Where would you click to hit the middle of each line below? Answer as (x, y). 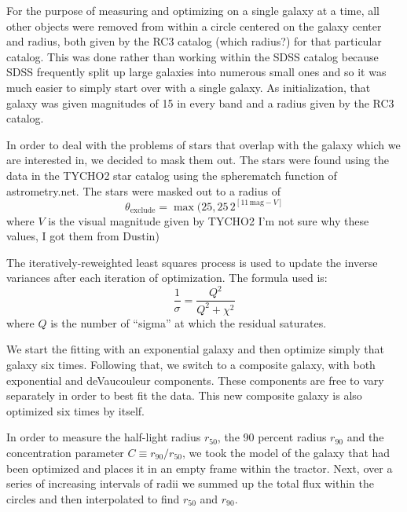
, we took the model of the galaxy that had (286, 452)
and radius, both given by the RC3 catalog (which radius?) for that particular (194, 41)
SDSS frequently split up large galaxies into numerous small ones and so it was (196, 72)
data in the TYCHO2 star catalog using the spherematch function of (172, 175)
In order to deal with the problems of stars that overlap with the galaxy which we (203, 144)
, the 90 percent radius (272, 437)
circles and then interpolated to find (93, 498)
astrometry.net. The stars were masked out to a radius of (143, 190)
